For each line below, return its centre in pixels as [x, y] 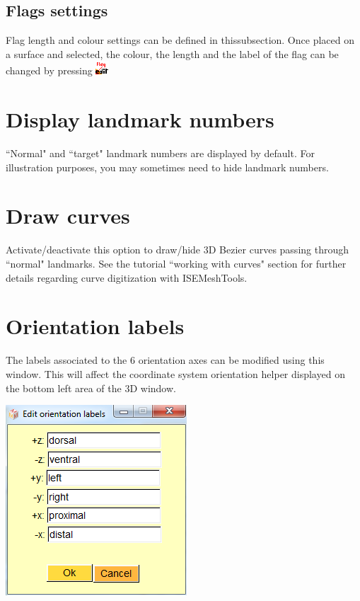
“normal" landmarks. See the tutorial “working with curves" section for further [176, 264]
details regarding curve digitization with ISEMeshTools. [127, 277]
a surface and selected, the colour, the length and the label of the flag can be [172, 53]
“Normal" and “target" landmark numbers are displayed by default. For [160, 153]
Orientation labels [95, 326]
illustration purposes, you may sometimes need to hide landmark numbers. [167, 167]
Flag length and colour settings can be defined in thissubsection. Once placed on [180, 40]
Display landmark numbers [140, 119]
